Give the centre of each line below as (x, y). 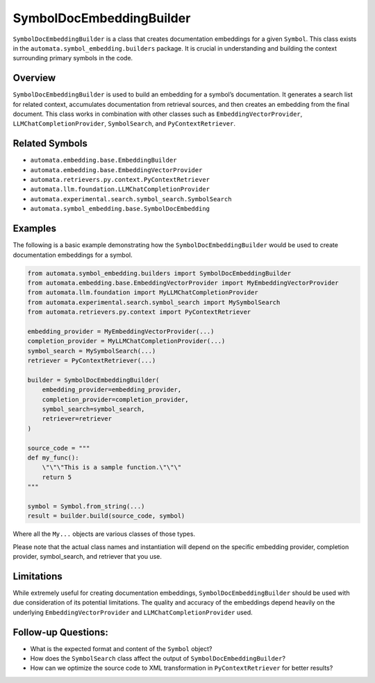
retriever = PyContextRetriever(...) (92, 361)
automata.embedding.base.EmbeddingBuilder (103, 160)
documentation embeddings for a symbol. (73, 255)
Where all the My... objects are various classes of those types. (104, 534)
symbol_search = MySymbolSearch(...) (92, 351)
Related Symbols (50, 143)
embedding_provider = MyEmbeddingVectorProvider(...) (121, 331)
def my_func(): (53, 457)
